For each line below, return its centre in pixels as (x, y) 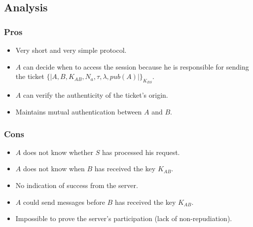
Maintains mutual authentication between (79, 111)
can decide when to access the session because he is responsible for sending (136, 66)
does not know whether (58, 152)
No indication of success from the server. (77, 185)
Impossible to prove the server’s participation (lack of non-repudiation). (124, 218)
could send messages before (64, 202)
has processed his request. (141, 152)
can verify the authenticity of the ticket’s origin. (95, 95)
